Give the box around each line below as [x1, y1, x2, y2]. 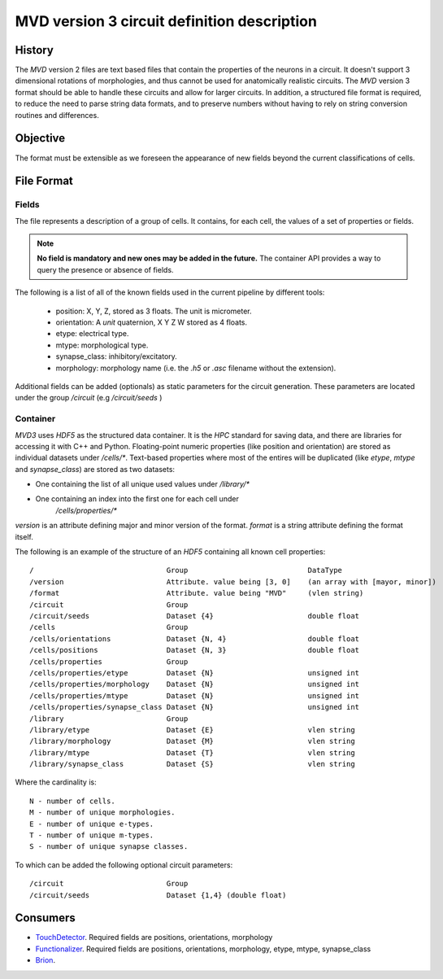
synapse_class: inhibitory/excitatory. [55, 352, 178, 361]
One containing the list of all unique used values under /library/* [35, 479, 250, 489]
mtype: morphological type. [55, 340, 149, 350]
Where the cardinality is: [15, 777, 97, 787]
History [15, 43, 54, 57]
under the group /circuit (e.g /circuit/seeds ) [15, 393, 163, 403]
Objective [15, 131, 66, 146]
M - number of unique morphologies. [29, 808, 176, 817]
